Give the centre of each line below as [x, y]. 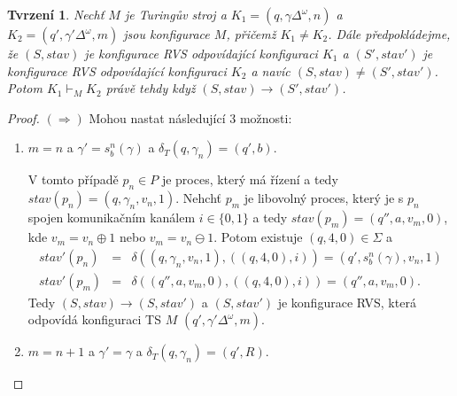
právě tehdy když [151, 88]
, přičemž [251, 34]
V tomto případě [73, 179]
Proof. [23, 117]
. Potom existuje [258, 237]
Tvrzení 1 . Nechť [56, 14]
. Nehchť [199, 198]
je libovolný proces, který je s [324, 198]
